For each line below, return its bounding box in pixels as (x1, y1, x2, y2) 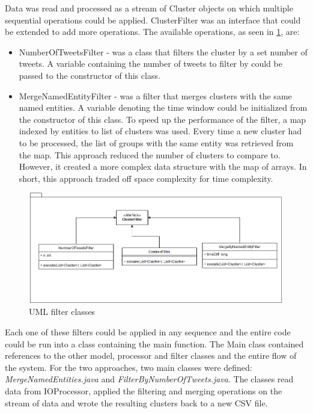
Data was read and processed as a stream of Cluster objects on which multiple (5, 2, 293, 14)
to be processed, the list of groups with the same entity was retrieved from (19, 136, 294, 149)
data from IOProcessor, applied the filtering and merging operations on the (5, 385, 282, 397)
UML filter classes (29, 305, 96, 318)
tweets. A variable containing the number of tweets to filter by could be (19, 57, 282, 70)
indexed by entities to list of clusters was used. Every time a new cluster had (19, 125, 302, 137)
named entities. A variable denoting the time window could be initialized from (19, 101, 308, 114)
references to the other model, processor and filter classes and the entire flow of (5, 349, 297, 362)
